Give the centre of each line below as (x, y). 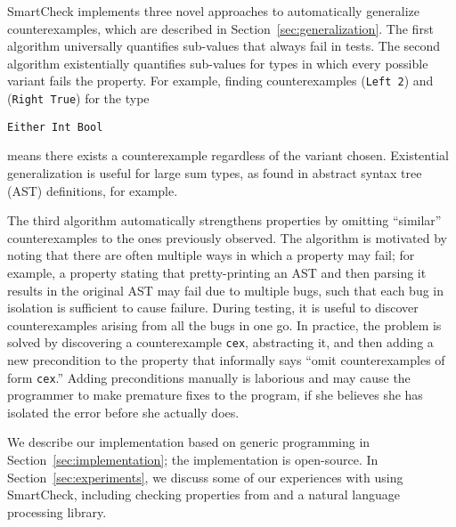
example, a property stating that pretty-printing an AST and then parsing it (217, 272)
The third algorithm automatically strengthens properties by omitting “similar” (224, 220)
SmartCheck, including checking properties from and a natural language (204, 495)
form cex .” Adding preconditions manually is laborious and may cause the (209, 377)
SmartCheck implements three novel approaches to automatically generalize (214, 11)
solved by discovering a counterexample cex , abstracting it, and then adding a (220, 342)
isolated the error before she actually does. (123, 412)
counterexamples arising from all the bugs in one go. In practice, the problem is (224, 324)
